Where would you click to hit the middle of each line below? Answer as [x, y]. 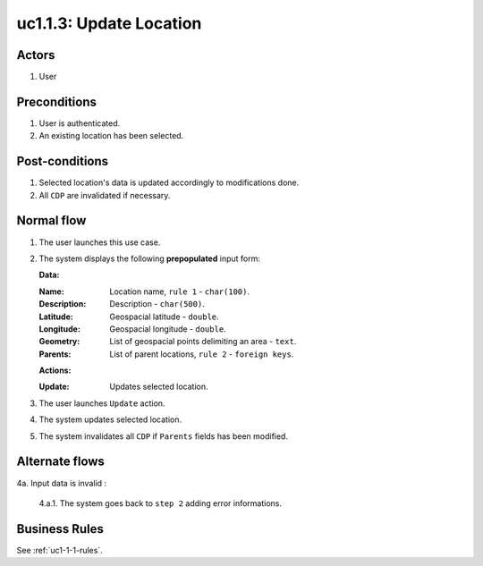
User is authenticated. [80, 123]
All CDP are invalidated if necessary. [105, 195]
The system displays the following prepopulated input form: [150, 258]
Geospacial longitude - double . [168, 329]
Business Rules [60, 529]
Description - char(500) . [157, 304]
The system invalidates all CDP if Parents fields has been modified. [163, 436]
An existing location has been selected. [111, 136]
